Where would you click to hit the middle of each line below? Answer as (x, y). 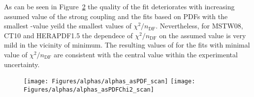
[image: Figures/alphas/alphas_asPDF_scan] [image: (110, 82)
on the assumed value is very (203, 35)
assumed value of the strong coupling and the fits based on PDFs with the (116, 16)
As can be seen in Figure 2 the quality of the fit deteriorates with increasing (119, 6)
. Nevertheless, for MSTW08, (199, 26)
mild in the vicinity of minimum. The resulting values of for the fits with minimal (127, 45)
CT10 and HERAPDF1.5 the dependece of (68, 35)
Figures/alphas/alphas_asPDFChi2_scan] (89, 89)
